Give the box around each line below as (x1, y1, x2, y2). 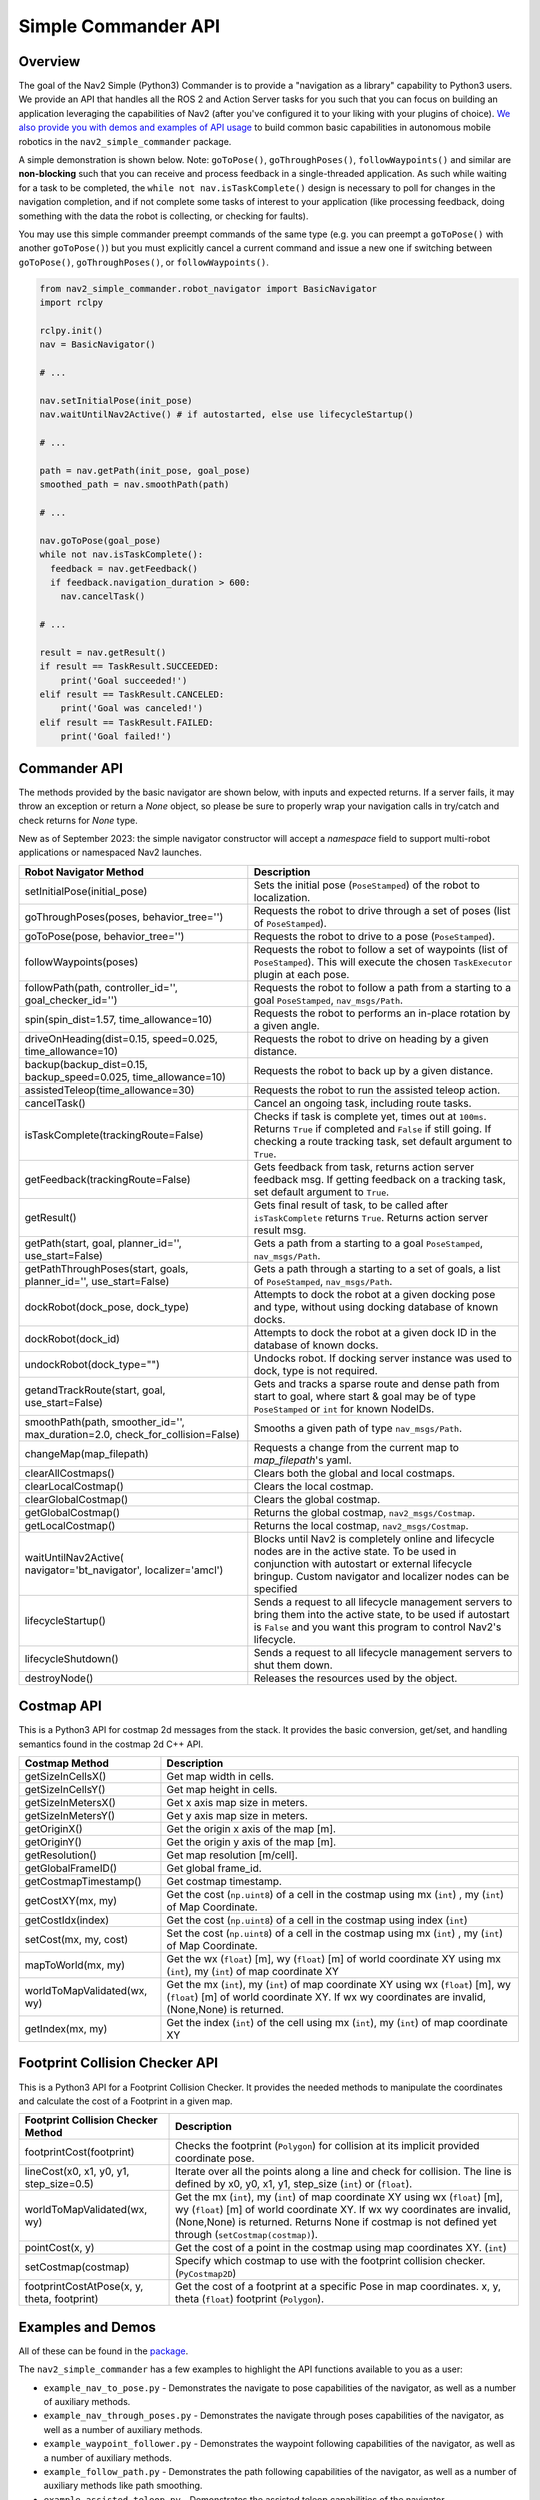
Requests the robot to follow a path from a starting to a (253, 980, 512, 994)
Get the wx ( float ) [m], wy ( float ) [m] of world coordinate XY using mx (166, 1951, 502, 1965)
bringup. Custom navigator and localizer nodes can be (253, 1569, 510, 1583)
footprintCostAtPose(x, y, (24, 2280, 144, 2294)
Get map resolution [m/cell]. (166, 1848, 299, 1862)
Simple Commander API (18, 15, 220, 37)
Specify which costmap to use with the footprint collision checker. (175, 2254, 486, 2268)
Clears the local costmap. (253, 1479, 374, 1493)
